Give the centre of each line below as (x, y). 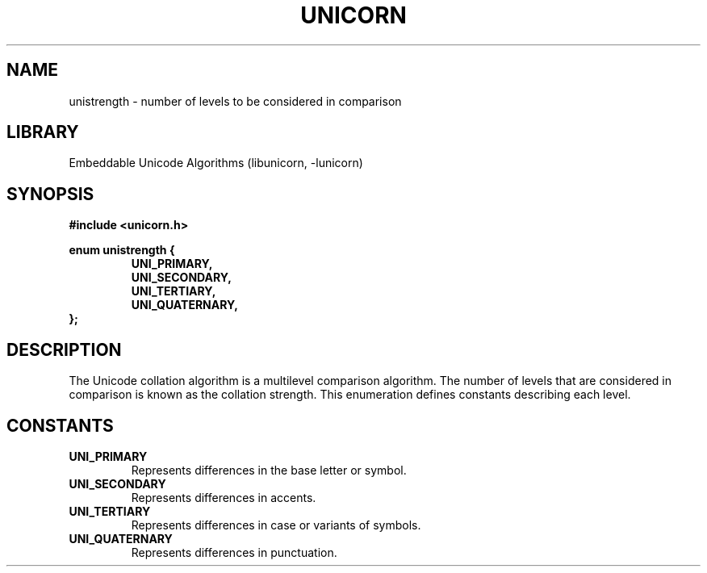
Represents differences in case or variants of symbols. (276, 525)
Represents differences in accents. (224, 497)
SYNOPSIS (50, 194)
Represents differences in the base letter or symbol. (269, 470)
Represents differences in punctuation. (234, 552)
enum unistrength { (122, 250)
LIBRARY (43, 132)
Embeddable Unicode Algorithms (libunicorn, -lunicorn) (216, 163)
